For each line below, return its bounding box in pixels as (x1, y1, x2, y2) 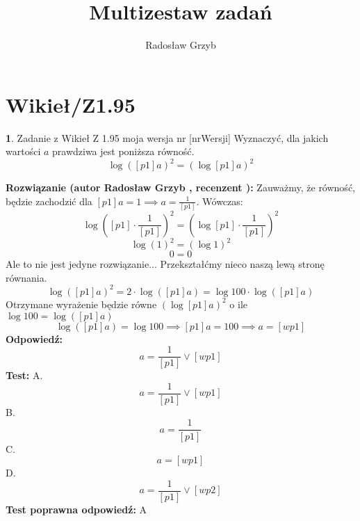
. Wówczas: (196, 193, 243, 208)
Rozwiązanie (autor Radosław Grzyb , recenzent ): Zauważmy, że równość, (6, 180, 355, 195)
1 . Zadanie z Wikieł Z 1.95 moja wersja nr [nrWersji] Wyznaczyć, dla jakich (6, 130, 329, 145)
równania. (6, 270, 47, 284)
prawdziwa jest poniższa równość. (52, 144, 195, 159)
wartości (6, 144, 41, 159)
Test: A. (6, 368, 43, 383)
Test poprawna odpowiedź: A (6, 502, 147, 516)
